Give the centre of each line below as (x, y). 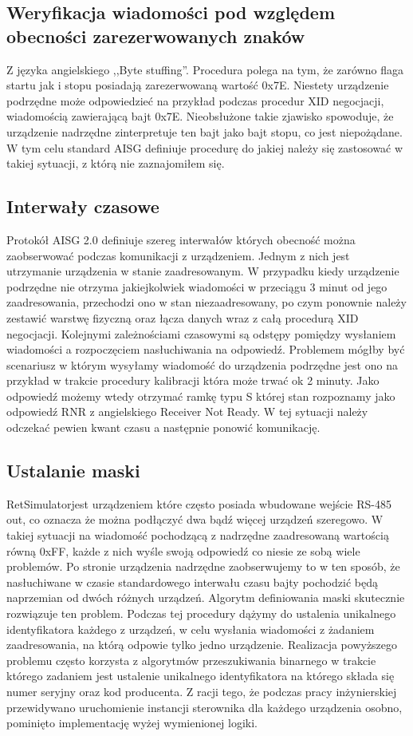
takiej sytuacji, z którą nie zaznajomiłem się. (116, 163)
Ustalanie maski (73, 471)
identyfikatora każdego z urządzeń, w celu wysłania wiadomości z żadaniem (191, 629)
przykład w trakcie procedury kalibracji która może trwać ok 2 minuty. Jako (193, 380)
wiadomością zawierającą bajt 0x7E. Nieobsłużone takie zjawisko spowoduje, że (200, 116)
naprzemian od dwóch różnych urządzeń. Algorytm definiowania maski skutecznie (206, 598)
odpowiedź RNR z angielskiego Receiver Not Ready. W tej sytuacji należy (187, 412)
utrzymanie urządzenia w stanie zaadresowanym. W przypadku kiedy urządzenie (203, 271)
